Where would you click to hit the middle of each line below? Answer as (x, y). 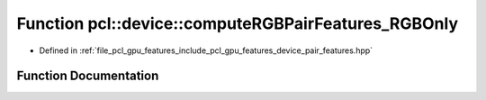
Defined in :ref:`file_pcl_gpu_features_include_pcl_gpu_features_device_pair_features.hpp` (206, 50)
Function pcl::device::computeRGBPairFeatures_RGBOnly (238, 23)
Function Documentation (88, 76)
